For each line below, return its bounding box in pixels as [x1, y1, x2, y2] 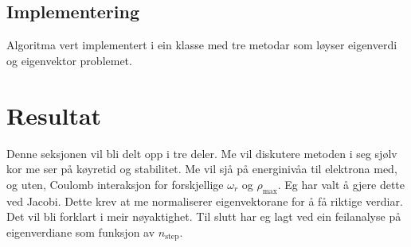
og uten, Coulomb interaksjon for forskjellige [6, 176, 224, 192]
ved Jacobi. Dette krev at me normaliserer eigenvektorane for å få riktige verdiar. [6, 192, 403, 209]
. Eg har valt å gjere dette [277, 176, 405, 192]
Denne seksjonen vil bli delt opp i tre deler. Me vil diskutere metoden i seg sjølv [6, 145, 397, 161]
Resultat [6, 98, 102, 131]
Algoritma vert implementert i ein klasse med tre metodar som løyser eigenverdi [6, 37, 397, 53]
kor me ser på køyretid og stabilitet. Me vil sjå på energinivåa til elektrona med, [6, 160, 397, 177]
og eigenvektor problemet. [6, 52, 132, 68]
